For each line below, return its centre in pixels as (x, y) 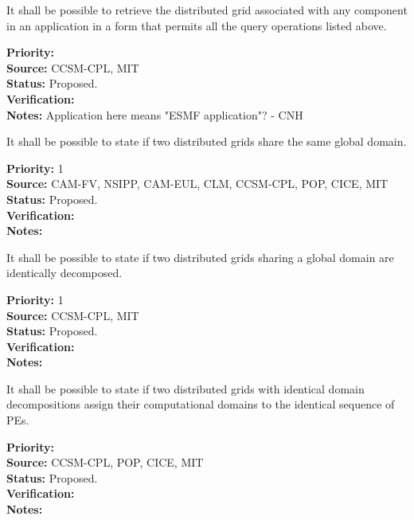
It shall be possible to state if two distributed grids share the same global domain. (207, 141)
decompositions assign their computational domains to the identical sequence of (201, 404)
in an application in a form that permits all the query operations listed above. (197, 25)
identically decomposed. (64, 273)
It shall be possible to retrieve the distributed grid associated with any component (207, 10)
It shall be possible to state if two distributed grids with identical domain (186, 388)
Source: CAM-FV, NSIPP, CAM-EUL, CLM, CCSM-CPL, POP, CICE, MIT (197, 184)
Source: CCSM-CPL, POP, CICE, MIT (105, 462)
